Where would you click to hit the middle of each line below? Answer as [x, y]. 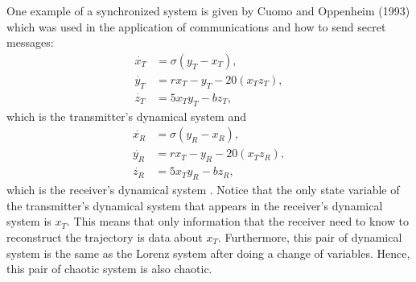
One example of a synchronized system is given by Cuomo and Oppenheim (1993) [208, 10]
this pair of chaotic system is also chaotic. [109, 269]
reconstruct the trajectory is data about [105, 236]
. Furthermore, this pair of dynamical [310, 236]
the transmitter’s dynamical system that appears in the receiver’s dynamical [195, 205]
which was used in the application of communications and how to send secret [196, 26]
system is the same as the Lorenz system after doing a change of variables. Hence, [208, 253]
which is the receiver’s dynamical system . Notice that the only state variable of [203, 190]
